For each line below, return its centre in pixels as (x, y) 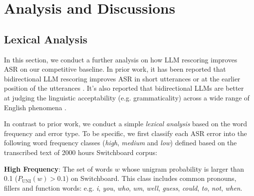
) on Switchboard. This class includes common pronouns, (151, 178)
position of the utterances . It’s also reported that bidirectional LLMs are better (124, 88)
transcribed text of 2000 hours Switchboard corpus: (81, 152)
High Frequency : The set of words (58, 168)
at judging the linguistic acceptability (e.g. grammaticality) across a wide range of (127, 97)
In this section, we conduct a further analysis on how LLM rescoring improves (121, 59)
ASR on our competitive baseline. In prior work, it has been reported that (115, 69)
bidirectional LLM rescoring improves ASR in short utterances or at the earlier (122, 78)
